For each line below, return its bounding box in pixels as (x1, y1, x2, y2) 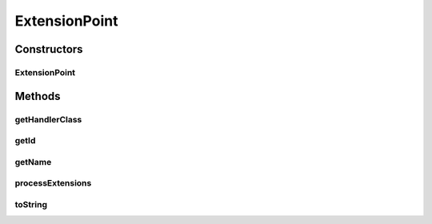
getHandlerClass (14, 114, 82, 125)
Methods (14, 89, 61, 103)
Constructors (14, 42, 83, 56)
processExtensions (14, 178, 92, 189)
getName (14, 156, 52, 167)
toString (14, 198, 48, 210)
